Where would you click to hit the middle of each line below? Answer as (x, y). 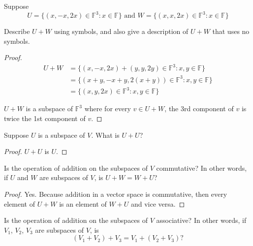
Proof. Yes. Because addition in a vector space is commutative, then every (116, 194)
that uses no (231, 31)
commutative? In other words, (202, 168)
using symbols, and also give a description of (121, 31)
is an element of (83, 203)
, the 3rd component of (199, 108)
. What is (105, 135)
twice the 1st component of (45, 118)
